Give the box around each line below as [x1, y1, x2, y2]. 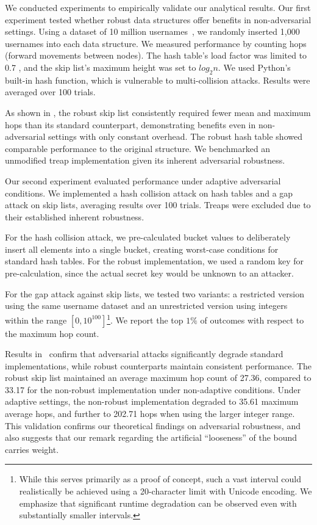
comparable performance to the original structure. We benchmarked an [5, 142, 271, 154]
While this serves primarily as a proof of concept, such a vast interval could [19, 472, 302, 485]
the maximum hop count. [5, 327, 99, 339]
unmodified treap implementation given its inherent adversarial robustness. [5, 154, 285, 167]
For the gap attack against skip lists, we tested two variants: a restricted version [5, 287, 304, 300]
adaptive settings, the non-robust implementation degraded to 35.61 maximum [5, 395, 299, 408]
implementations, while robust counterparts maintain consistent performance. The [5, 359, 312, 372]
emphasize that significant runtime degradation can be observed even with [19, 496, 297, 509]
